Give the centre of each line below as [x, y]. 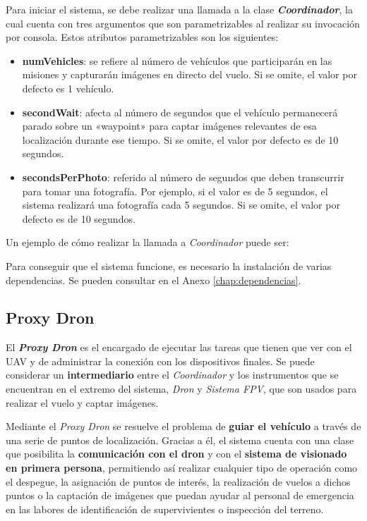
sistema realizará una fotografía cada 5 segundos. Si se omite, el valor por [181, 205]
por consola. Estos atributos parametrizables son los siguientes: [142, 37]
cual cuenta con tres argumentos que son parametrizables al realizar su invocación [183, 23]
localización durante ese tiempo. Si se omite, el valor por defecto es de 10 [180, 139]
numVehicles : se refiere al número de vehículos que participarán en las [177, 60]
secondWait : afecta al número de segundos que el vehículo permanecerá [180, 112]
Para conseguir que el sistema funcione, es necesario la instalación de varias [169, 265]
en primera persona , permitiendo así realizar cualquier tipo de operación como [182, 468]
